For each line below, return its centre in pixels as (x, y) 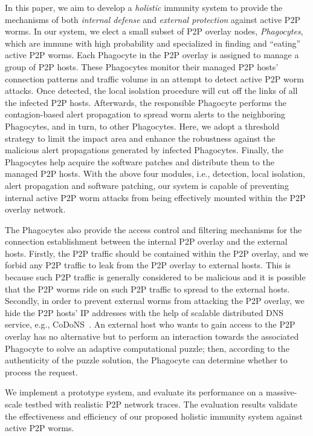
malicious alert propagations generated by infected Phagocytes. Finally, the (144, 150)
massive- (281, 392)
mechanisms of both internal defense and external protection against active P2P (153, 19)
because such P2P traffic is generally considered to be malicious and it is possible (155, 277)
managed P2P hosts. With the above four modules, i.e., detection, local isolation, (155, 173)
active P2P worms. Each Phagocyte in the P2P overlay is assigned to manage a (152, 55)
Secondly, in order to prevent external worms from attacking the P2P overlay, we (155, 301)
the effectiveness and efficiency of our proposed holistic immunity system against (154, 416)
